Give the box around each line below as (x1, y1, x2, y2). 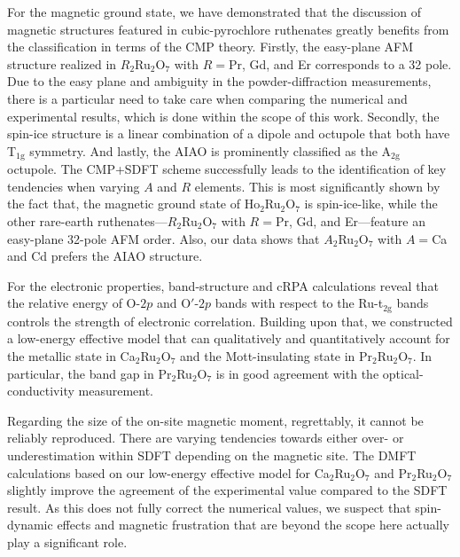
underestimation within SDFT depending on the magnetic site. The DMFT (7, 445, 417, 464)
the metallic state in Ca (7, 347, 136, 365)
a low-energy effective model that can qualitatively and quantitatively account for (7, 329, 450, 348)
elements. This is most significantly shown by (194, 177, 441, 195)
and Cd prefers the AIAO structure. (7, 247, 203, 265)
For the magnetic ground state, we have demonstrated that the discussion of (7, 3, 421, 20)
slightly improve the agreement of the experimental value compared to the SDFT (7, 481, 448, 499)
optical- (382, 364, 424, 382)
